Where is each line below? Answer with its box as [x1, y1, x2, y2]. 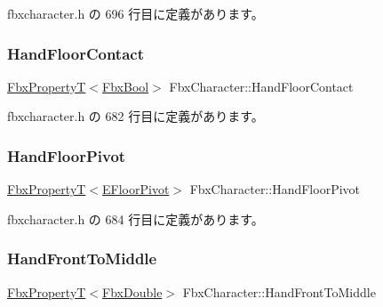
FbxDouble [102, 282, 163, 301]
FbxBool [102, 77, 149, 95]
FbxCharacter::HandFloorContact [169, 77, 354, 95]
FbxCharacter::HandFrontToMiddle [182, 282, 376, 301]
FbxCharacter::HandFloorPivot [189, 180, 361, 198]
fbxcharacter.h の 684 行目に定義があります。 [7, 209, 264, 228]
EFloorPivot [102, 180, 170, 198]
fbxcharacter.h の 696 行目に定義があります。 [7, 4, 264, 22]
